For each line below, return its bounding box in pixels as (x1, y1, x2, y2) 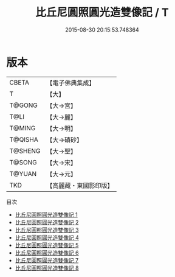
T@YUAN (9, 169, 37, 178)
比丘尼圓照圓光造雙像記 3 (15, 226, 79, 233)
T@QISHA (9, 135, 38, 144)
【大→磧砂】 (46, 135, 83, 144)
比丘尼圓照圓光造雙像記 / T (35, 5, 169, 19)
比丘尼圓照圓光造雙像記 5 (15, 241, 79, 248)
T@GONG (9, 101, 38, 110)
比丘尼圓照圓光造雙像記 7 (15, 256, 79, 264)
